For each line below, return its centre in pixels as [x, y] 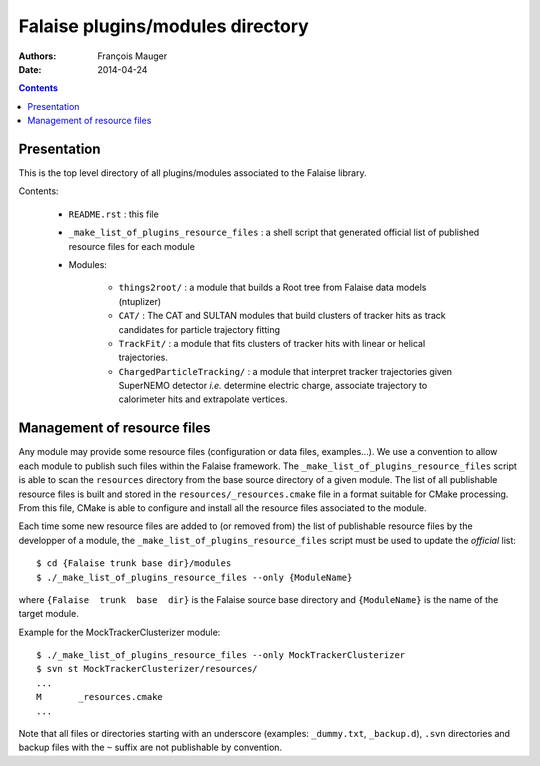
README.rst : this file [113, 214]
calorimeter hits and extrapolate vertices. [203, 399]
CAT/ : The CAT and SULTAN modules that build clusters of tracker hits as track [282, 316]
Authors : [37, 56]
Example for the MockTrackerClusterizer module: [119, 632]
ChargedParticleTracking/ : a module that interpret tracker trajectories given [285, 371]
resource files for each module [131, 246]
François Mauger [132, 56]
